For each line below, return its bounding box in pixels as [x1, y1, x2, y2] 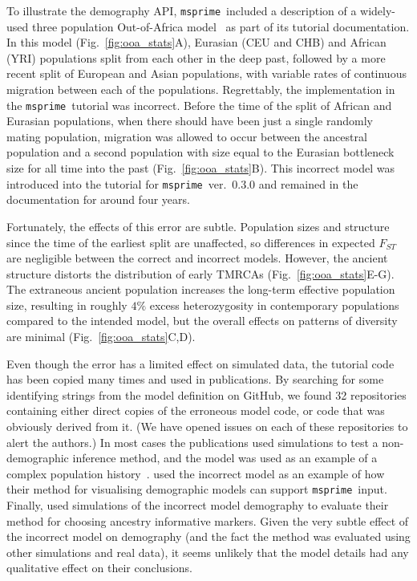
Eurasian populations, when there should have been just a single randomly [6, 112, 373, 129]
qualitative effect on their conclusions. [6, 559, 192, 576]
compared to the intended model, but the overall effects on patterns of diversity [6, 312, 398, 329]
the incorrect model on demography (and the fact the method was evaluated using [6, 528, 411, 545]
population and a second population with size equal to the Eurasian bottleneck [6, 144, 395, 160]
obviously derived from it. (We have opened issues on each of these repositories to [6, 418, 408, 435]
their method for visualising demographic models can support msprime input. [6, 481, 387, 498]
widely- [360, 2, 396, 18]
